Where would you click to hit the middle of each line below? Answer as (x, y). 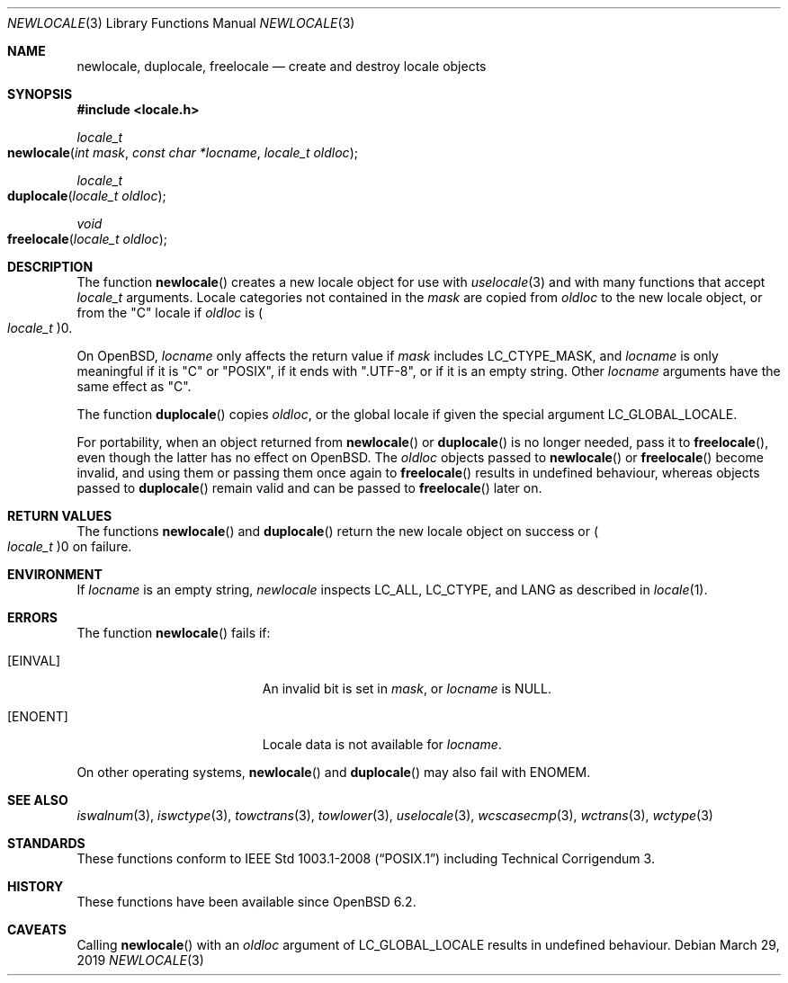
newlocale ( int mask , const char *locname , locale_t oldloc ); (183, 152)
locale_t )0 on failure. (70, 546)
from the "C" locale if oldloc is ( (170, 313)
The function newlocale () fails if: (174, 633)
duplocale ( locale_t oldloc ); (87, 196)
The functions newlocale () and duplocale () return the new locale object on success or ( (338, 531)
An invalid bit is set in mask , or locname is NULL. (407, 688)
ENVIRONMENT (55, 574)
